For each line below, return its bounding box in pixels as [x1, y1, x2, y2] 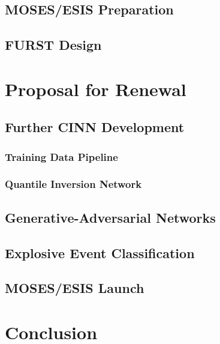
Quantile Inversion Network [5, 177, 142, 192]
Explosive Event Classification [5, 243, 195, 262]
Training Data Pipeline [5, 149, 118, 164]
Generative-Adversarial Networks [5, 208, 216, 226]
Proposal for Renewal [5, 76, 186, 101]
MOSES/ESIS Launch [5, 279, 144, 297]
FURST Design [5, 35, 102, 54]
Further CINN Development [5, 118, 185, 136]
